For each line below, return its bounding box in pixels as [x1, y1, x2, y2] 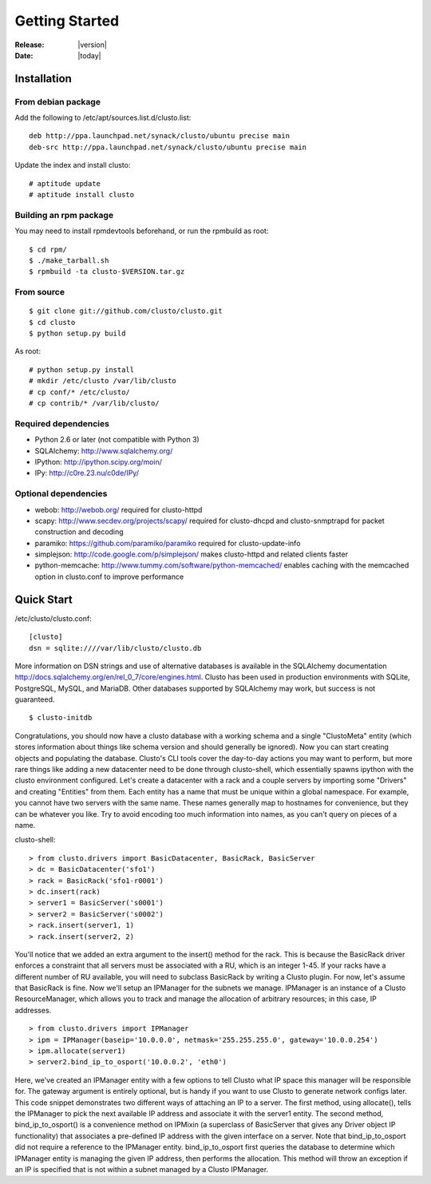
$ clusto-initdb [29, 713, 93, 723]
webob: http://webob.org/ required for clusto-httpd [34, 505, 203, 514]
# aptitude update [29, 179, 101, 188]
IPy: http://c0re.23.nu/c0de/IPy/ [34, 468, 140, 478]
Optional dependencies [14, 488, 108, 499]
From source [14, 287, 65, 298]
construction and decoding [34, 527, 124, 537]
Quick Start [14, 592, 73, 606]
